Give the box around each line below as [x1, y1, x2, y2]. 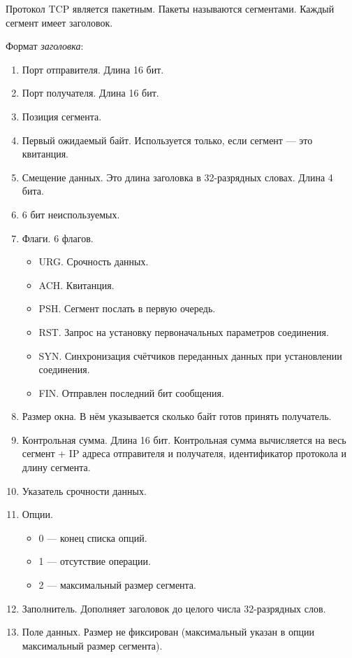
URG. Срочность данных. [38, 254, 149, 269]
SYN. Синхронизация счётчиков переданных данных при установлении [38, 348, 342, 363]
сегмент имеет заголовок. [6, 15, 113, 29]
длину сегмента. [22, 460, 91, 475]
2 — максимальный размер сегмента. [38, 577, 196, 592]
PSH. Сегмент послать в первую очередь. [38, 301, 216, 316]
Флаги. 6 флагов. [22, 230, 94, 245]
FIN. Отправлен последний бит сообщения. [38, 385, 224, 400]
